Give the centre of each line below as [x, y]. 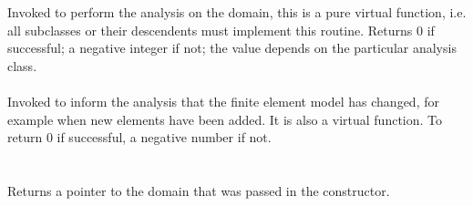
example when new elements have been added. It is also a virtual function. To [225, 119]
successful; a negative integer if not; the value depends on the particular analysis [232, 48]
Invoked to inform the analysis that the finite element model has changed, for [223, 102]
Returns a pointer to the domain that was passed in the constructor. [199, 191]
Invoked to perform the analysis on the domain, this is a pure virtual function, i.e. [237, 12]
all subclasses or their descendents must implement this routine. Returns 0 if [221, 30]
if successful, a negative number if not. [164, 137]
